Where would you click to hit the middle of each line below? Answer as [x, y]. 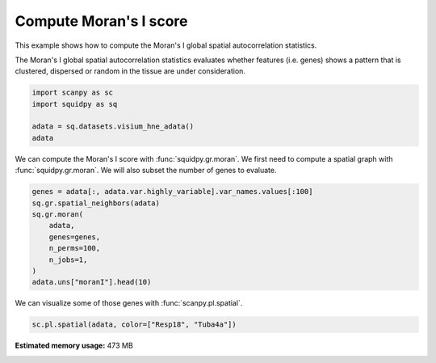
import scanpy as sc [72, 93]
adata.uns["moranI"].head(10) [92, 282]
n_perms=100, [75, 248]
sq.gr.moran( [58, 215]
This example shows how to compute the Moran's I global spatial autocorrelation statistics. [166, 45]
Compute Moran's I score [101, 21]
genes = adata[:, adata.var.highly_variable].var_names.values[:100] [172, 192]
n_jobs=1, [68, 260]
